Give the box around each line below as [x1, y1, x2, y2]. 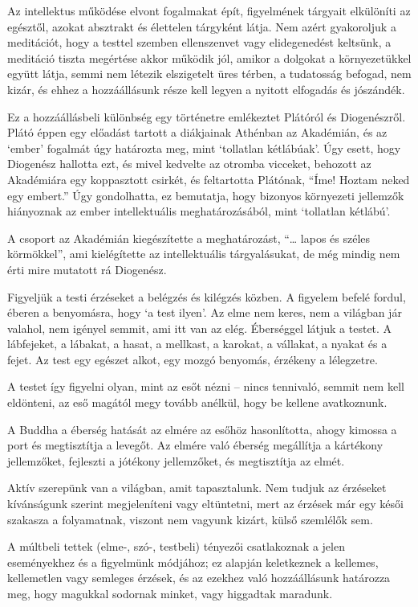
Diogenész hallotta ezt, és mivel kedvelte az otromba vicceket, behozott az [7, 155, 371, 172]
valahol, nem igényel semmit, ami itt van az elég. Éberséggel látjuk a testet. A [7, 319, 392, 336]
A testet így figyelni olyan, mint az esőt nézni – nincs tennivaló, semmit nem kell [7, 378, 404, 395]
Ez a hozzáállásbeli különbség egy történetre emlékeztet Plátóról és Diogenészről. [7, 108, 406, 125]
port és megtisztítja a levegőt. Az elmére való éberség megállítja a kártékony [7, 437, 384, 453]
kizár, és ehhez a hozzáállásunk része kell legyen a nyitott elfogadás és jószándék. [7, 80, 405, 97]
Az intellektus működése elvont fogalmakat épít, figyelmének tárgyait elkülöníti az [7, 2, 411, 18]
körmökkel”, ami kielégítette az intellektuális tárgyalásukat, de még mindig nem [7, 245, 400, 262]
